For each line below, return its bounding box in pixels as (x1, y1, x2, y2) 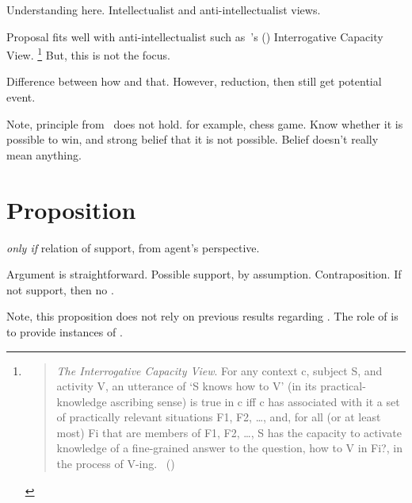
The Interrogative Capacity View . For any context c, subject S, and (56, 362, 383, 378)
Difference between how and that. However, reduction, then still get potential (6, 73, 382, 90)
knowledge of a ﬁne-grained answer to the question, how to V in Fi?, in (56, 440, 402, 456)
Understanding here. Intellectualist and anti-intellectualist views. (6, 2, 321, 17)
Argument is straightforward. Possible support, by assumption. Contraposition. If (6, 266, 402, 282)
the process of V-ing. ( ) (56, 455, 175, 472)
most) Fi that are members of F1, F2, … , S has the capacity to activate (56, 424, 402, 440)
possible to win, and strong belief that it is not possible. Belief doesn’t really (6, 131, 379, 148)
